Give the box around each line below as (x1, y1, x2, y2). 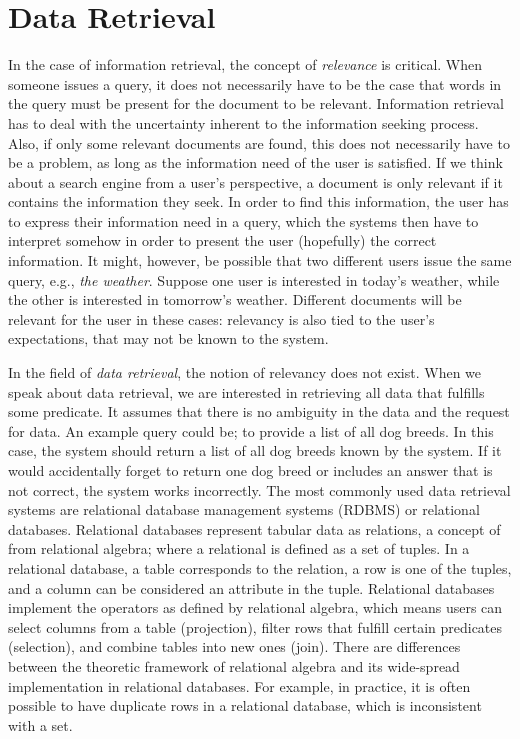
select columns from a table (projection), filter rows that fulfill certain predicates (8, 616, 503, 637)
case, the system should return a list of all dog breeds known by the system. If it (8, 440, 502, 461)
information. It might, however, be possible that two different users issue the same (8, 250, 512, 271)
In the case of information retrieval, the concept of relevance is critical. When (8, 54, 483, 75)
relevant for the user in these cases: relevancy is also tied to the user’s (8, 308, 435, 329)
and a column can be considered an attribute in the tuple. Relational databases (8, 577, 495, 598)
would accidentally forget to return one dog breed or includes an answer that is (8, 460, 493, 480)
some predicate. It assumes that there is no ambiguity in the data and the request (8, 401, 510, 422)
